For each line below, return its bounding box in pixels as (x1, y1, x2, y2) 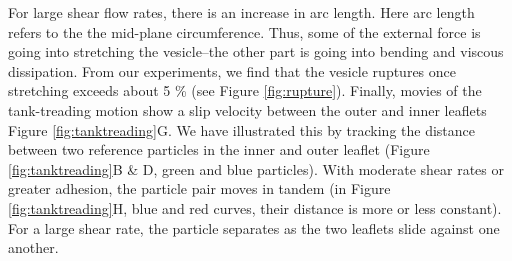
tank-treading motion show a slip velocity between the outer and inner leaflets (8, 99, 487, 120)
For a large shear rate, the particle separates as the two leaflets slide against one (8, 217, 500, 238)
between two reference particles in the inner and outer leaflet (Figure (8, 139, 430, 160)
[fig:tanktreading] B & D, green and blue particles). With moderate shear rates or (8, 158, 504, 179)
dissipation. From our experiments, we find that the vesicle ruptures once (8, 60, 456, 81)
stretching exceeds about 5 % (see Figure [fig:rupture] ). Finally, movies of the (8, 80, 482, 101)
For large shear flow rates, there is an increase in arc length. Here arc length (8, 2, 475, 22)
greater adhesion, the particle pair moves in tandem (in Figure (8, 178, 391, 199)
